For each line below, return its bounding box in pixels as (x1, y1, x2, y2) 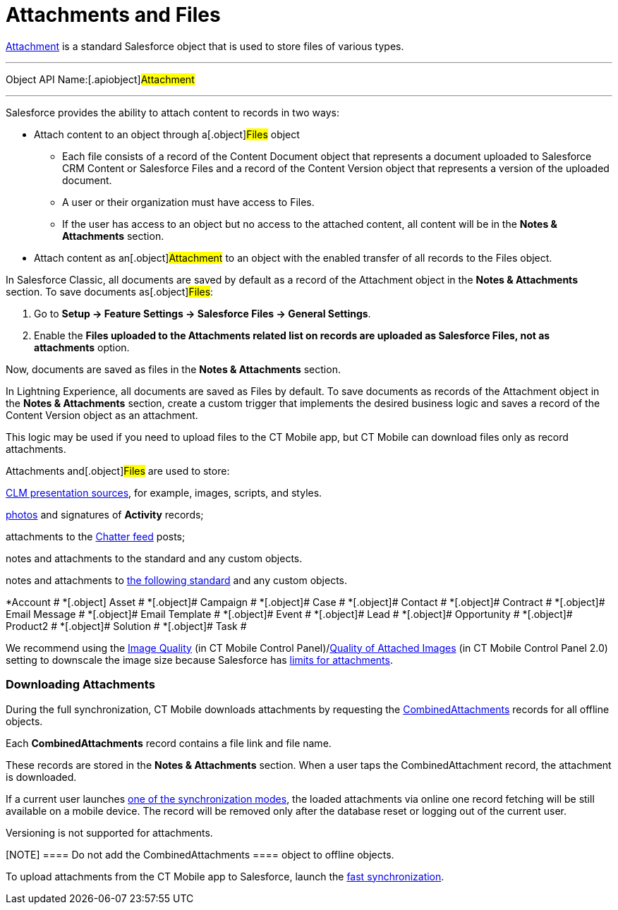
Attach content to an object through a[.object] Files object (34, 128, 300, 140)
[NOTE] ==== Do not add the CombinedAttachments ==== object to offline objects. (6, 848, 394, 861)
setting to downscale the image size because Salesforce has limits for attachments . (6, 653, 393, 666)
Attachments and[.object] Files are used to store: (6, 464, 230, 477)
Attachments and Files (6, 3, 221, 27)
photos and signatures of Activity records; (6, 508, 204, 521)
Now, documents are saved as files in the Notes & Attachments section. (6, 363, 341, 375)
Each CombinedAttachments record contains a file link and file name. (6, 736, 332, 749)
